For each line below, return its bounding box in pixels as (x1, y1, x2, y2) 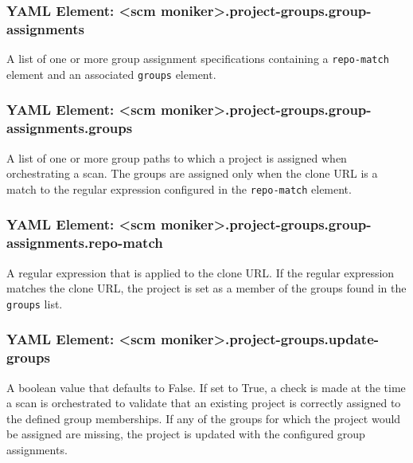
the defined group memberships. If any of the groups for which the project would (6, 410, 401, 426)
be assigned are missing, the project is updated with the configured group (6, 426, 365, 442)
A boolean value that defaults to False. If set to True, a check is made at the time (6, 379, 406, 395)
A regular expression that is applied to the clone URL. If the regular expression (6, 264, 395, 281)
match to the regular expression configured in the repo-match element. (6, 180, 352, 197)
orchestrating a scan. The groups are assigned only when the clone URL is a (6, 165, 378, 182)
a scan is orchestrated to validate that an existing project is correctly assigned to (6, 394, 401, 411)
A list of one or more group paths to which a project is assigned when (6, 149, 347, 166)
